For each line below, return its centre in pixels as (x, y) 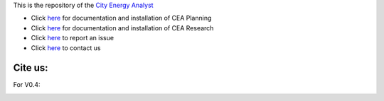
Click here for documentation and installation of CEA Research (122, 28)
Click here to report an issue (72, 38)
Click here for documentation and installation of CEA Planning (121, 18)
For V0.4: (27, 85)
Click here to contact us (66, 48)
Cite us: (31, 68)
